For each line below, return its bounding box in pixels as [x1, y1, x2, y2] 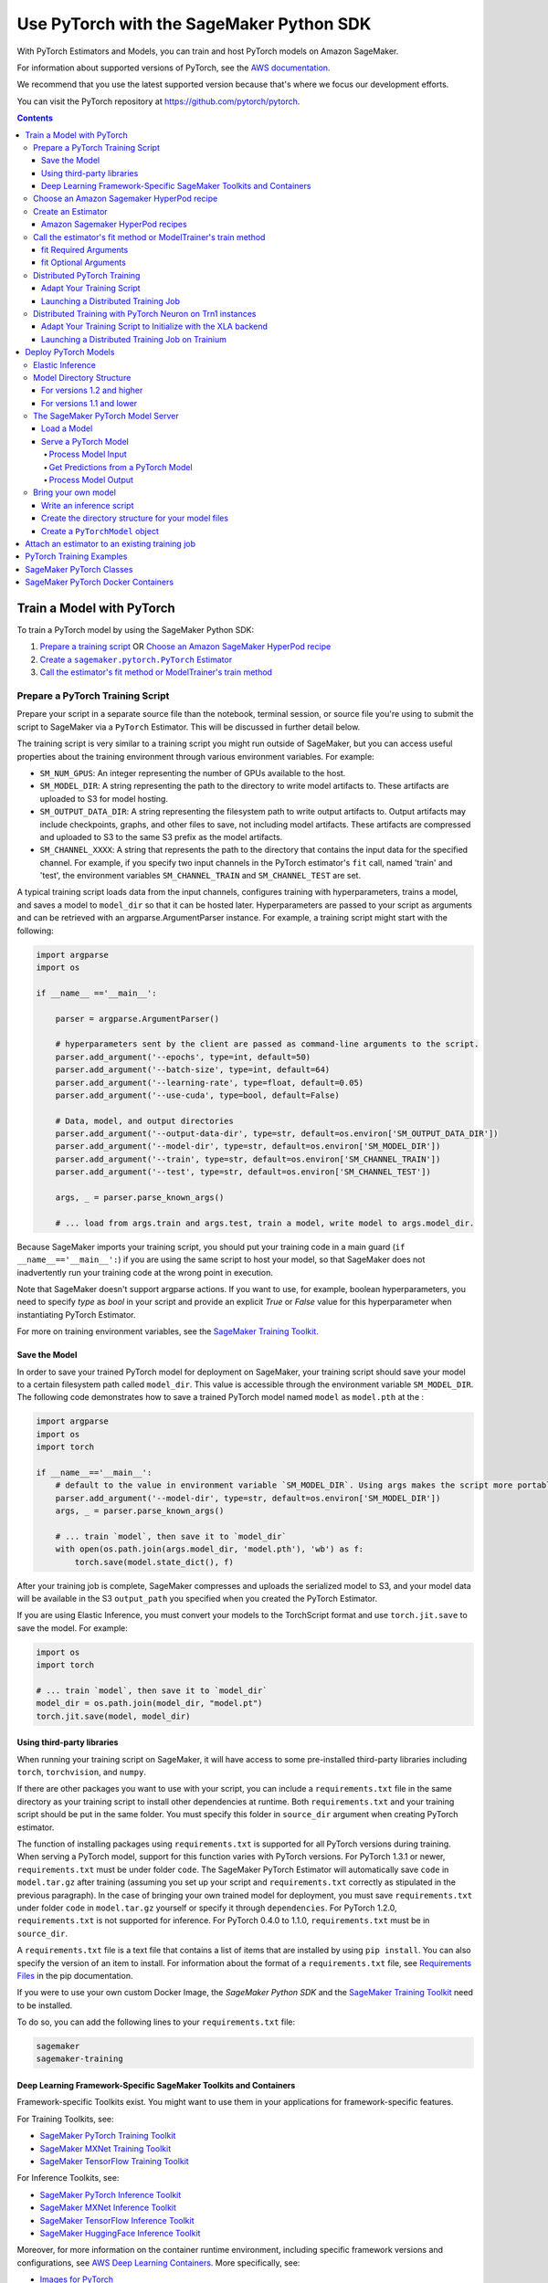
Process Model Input [48, 448, 127, 460]
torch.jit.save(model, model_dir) [36, 1710, 191, 1721]
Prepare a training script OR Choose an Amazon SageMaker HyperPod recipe [39, 641, 332, 652]
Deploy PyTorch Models [25, 347, 115, 358]
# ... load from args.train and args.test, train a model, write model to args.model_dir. [55, 1217, 475, 1228]
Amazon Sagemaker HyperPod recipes [41, 219, 187, 230]
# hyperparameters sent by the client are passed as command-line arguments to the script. [55, 1039, 479, 1049]
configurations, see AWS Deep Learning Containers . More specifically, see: [16, 2257, 300, 2268]
